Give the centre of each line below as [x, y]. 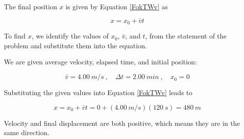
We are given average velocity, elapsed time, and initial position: [100, 62]
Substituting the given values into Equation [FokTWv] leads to [98, 92]
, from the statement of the [186, 36]
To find [15, 36]
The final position [31, 6]
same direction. [27, 132]
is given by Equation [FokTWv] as [117, 6]
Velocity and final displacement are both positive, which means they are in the [122, 123]
